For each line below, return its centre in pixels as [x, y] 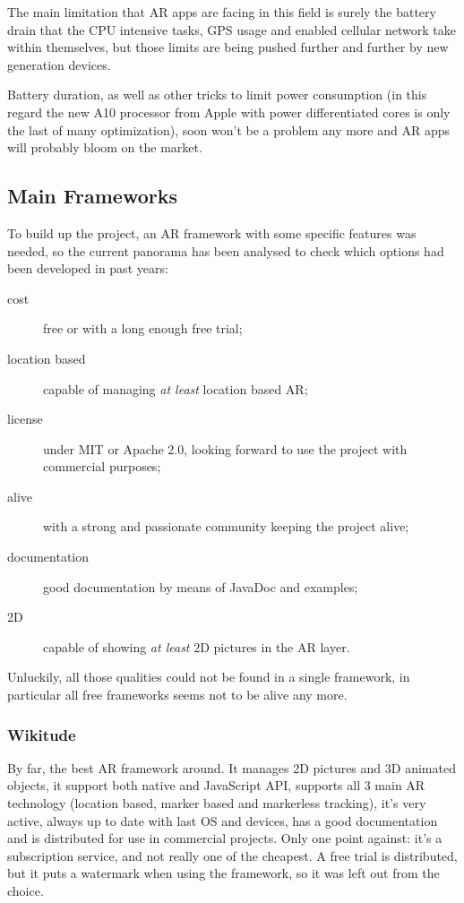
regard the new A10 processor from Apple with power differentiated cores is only [229, 112]
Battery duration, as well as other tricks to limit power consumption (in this [217, 95]
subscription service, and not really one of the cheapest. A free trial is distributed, [232, 855]
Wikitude [42, 734]
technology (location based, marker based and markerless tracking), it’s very [217, 803]
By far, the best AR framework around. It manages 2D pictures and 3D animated [232, 767]
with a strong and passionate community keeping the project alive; [226, 526]
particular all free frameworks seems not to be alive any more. [177, 695]
